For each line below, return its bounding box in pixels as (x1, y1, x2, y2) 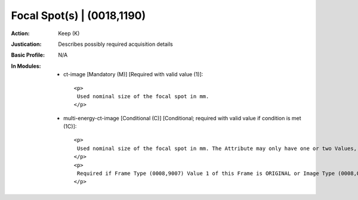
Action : (11, 30, 30, 37)
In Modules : (11, 62, 41, 70)
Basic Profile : (11, 51, 45, 59)
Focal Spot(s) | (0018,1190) (11, 9, 146, 22)
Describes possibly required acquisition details (58, 40, 173, 48)
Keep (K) (58, 30, 80, 37)
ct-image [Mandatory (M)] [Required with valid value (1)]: (63, 71, 203, 78)
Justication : (11, 40, 42, 48)
